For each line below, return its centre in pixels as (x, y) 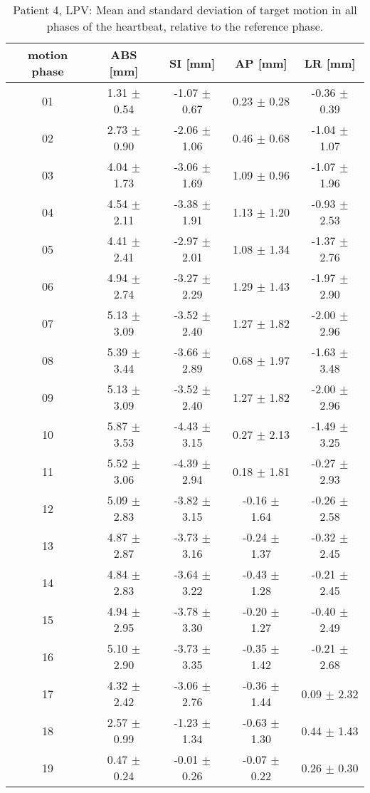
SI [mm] (192, 63)
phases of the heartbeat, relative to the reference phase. (185, 26)
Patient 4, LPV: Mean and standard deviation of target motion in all (185, 10)
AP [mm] (261, 63)
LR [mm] (330, 63)
